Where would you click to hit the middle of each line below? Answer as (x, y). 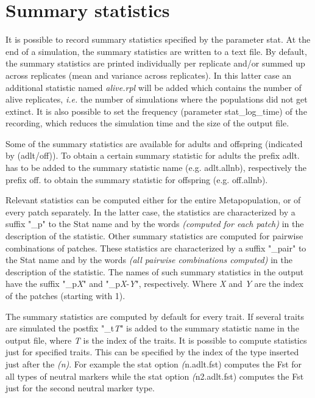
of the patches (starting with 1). (65, 295)
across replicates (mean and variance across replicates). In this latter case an (148, 75)
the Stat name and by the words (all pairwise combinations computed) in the (149, 260)
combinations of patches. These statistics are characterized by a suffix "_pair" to (156, 248)
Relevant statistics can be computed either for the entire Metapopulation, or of (153, 200)
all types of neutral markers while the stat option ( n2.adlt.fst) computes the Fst (155, 376)
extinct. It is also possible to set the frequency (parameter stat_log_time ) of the (156, 111)
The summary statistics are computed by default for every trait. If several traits (155, 316)
